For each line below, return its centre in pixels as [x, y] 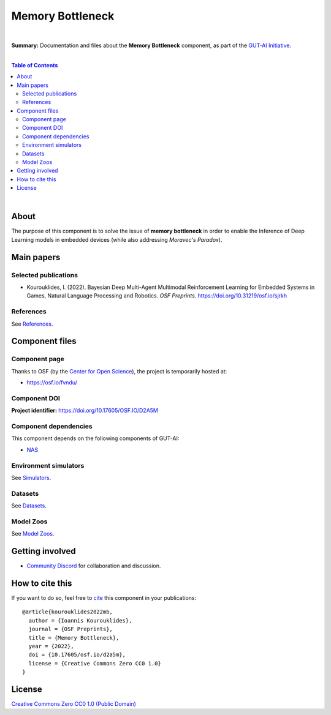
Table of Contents [35, 65]
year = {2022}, [51, 646]
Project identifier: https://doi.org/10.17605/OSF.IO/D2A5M [85, 411]
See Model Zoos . [33, 534]
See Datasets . [29, 506]
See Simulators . [31, 477]
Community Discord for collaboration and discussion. [94, 566]
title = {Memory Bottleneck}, [74, 638]
